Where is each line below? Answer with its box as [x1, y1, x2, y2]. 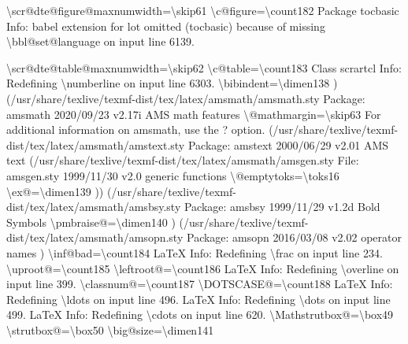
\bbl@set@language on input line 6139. [6, 33, 195, 50]
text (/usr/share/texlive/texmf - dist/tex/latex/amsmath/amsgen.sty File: [6, 152, 359, 168]
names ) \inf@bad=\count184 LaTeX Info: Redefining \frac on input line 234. [6, 244, 383, 261]
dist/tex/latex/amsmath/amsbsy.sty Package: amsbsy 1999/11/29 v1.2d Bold [6, 198, 380, 215]
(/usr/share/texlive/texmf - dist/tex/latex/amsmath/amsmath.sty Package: [6, 90, 365, 106]
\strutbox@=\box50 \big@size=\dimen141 [6, 321, 214, 338]
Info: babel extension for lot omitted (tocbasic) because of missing [6, 17, 325, 34]
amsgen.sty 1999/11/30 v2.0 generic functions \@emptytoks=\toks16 [6, 167, 339, 183]
